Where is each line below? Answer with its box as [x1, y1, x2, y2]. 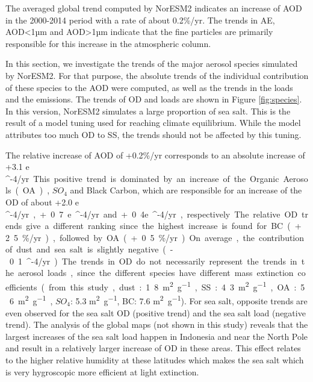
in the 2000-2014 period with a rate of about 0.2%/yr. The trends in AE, [5, 13, 275, 26]
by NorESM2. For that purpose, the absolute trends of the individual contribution [5, 69, 309, 81]
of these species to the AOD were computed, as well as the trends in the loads [5, 81, 293, 93]
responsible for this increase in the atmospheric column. [5, 37, 211, 49]
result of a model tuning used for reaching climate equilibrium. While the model [5, 116, 301, 129]
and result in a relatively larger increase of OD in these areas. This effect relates [5, 342, 301, 354]
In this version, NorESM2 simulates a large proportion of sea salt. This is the [5, 104, 291, 117]
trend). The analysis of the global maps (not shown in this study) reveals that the [5, 318, 308, 331]
